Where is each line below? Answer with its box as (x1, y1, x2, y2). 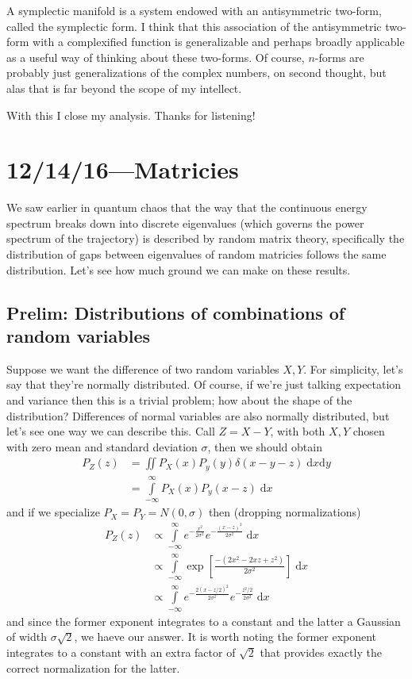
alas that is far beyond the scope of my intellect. (6, 79, 242, 96)
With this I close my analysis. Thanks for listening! (6, 106, 256, 123)
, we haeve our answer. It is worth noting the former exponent (74, 628, 377, 645)
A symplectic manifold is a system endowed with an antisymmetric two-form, (6, 2, 382, 18)
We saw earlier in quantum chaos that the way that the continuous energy (6, 199, 368, 216)
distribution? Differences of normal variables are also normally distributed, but (6, 407, 390, 424)
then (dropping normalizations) (208, 504, 361, 520)
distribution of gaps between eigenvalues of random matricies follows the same (6, 246, 387, 263)
